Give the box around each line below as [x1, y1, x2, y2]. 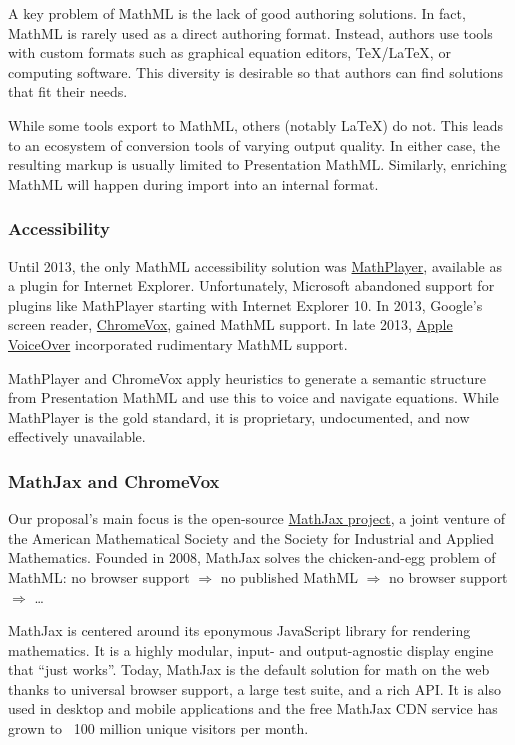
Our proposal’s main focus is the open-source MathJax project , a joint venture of [8, 508, 506, 529]
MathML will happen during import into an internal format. [8, 173, 379, 194]
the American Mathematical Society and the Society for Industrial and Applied [8, 527, 494, 548]
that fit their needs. [8, 81, 128, 102]
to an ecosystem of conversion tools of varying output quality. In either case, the [8, 134, 501, 155]
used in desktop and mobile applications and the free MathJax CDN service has [8, 698, 498, 719]
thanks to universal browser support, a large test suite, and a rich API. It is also [8, 678, 501, 699]
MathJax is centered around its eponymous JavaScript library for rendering [8, 620, 471, 641]
